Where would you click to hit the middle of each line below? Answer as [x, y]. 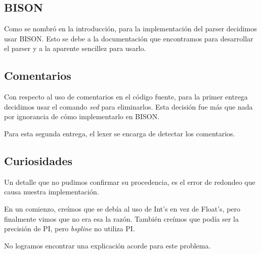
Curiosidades [38, 160]
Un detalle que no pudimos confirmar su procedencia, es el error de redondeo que [130, 182]
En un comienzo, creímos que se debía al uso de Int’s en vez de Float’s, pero [122, 208]
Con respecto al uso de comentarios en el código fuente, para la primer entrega [126, 97]
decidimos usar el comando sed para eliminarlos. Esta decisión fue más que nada [128, 106]
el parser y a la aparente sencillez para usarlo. [75, 48]
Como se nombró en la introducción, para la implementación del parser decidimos [130, 29]
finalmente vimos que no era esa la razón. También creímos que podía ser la [121, 218]
